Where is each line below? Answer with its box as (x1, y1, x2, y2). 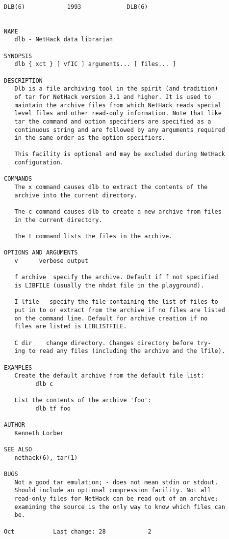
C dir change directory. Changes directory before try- (14, 339, 211, 347)
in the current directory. (14, 216, 102, 223)
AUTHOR (4, 421, 25, 429)
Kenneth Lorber (14, 429, 64, 437)
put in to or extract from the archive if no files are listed (14, 306, 226, 314)
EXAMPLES (4, 364, 32, 371)
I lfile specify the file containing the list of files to (14, 298, 218, 306)
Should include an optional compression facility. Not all (14, 487, 211, 494)
